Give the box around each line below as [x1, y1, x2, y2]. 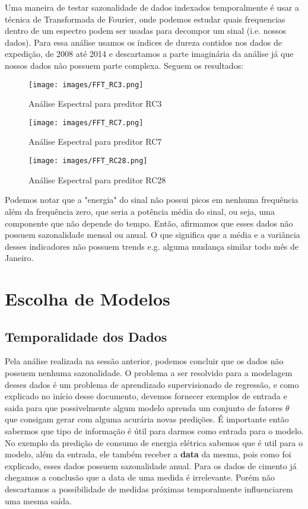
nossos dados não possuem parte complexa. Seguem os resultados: [5, 59, 244, 71]
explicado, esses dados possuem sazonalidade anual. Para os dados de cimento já [5, 459, 297, 472]
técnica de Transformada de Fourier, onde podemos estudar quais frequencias [5, 12, 285, 25]
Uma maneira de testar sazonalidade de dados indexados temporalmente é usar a [5, 1, 299, 13]
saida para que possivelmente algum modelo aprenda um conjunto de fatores [5, 401, 283, 413]
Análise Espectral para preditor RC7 [28, 135, 162, 148]
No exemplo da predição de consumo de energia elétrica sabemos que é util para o [5, 436, 303, 448]
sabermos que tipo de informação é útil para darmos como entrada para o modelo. [5, 425, 304, 437]
